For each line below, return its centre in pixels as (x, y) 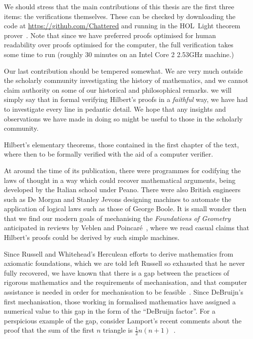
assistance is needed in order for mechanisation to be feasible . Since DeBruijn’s (124, 292)
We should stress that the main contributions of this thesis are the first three (119, 6)
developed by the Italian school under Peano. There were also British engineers (122, 189)
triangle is (118, 330)
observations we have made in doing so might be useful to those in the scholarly (123, 118)
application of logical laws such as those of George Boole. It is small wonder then (125, 209)
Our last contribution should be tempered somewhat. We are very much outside (123, 70)
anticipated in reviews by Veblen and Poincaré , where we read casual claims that (127, 228)
